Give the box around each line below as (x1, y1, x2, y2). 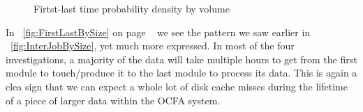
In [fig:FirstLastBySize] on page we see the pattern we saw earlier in (6, 24, 311, 39)
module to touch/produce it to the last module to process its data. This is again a (6, 65, 357, 80)
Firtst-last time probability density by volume (34, 1, 230, 15)
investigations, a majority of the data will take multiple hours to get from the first (6, 51, 357, 66)
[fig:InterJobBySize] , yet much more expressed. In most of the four (10, 38, 295, 53)
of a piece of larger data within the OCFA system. (6, 93, 221, 107)
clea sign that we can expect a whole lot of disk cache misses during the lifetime (6, 79, 348, 93)
